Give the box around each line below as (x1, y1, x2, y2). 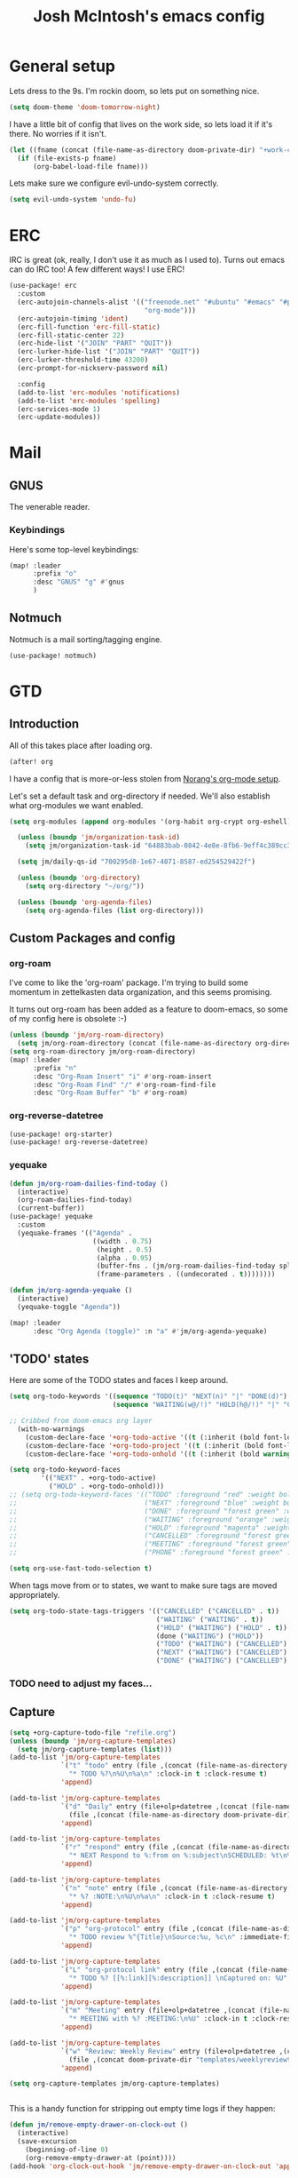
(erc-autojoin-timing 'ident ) (17, 314, 129, 323)
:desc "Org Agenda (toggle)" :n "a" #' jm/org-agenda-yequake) (32, 1326, 268, 1336)
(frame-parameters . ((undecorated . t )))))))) (96, 1270, 276, 1279)
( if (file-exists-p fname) (17, 154, 117, 163)
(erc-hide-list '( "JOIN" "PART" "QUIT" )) (17, 339, 173, 348)
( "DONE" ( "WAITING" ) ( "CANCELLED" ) (155, 1657, 288, 1665)
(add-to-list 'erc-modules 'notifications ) (17, 388, 180, 397)
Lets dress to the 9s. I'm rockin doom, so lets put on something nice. (9, 85, 260, 96)
